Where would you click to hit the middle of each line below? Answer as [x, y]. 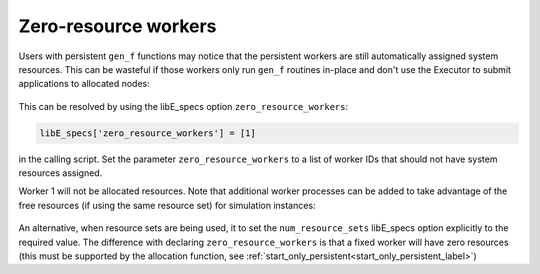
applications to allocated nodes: [84, 84]
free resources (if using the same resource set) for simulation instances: [167, 205]
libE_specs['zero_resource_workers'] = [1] [148, 133]
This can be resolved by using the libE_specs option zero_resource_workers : [183, 106]
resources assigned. [60, 173]
